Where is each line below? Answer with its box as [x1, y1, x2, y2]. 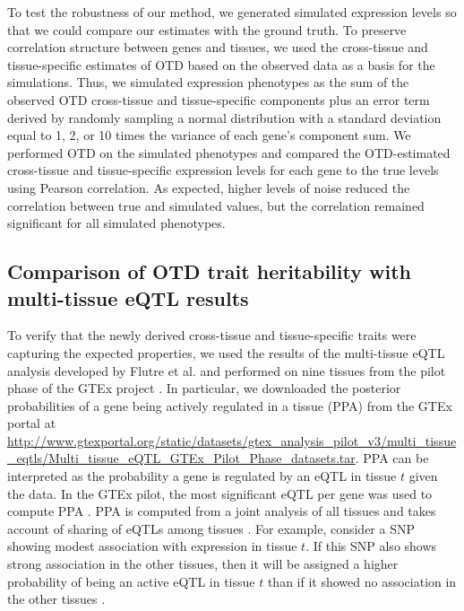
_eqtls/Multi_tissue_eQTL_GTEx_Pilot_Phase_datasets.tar [7, 449, 356, 467]
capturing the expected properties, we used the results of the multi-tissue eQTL [7, 343, 445, 362]
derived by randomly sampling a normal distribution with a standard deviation [7, 108, 442, 127]
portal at [7, 414, 56, 432]
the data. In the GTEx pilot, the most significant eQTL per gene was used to [7, 484, 433, 502]
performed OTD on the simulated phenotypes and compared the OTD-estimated [7, 143, 451, 161]
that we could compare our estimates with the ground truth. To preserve [7, 20, 407, 39]
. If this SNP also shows [305, 537, 437, 555]
